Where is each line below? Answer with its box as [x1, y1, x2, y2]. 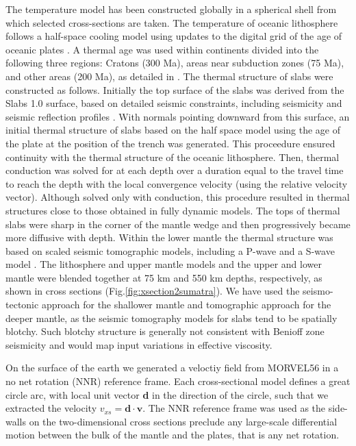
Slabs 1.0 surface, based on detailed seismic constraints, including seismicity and [5, 96, 342, 110]
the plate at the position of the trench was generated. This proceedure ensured [5, 136, 335, 150]
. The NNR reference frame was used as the [142, 401, 326, 415]
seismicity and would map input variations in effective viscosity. [5, 337, 272, 351]
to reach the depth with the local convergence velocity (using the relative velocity [5, 176, 348, 190]
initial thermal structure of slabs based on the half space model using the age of [5, 123, 341, 137]
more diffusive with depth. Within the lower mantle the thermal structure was [5, 230, 333, 245]
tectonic [5, 297, 39, 312]
